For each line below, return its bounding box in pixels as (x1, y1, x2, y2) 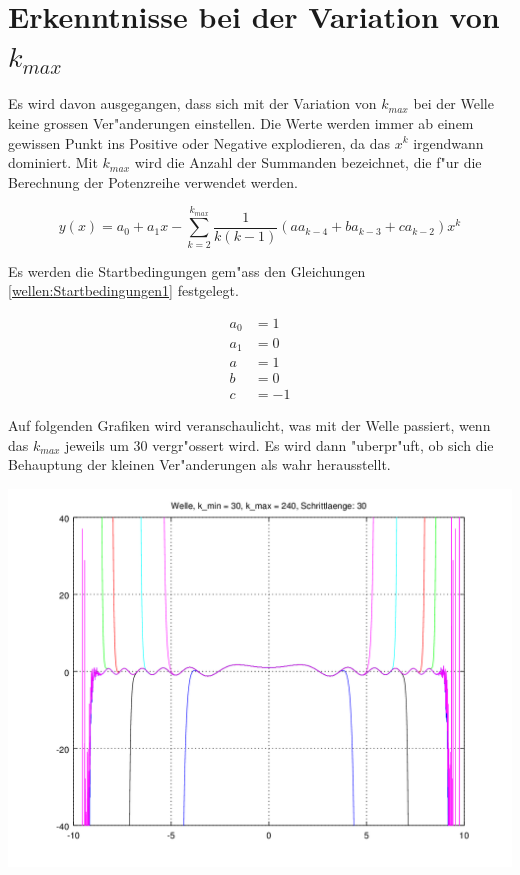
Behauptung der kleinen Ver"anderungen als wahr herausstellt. (8, 454, 391, 475)
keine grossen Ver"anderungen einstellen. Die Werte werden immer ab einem (8, 112, 474, 133)
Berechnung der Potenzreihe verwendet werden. (8, 171, 298, 192)
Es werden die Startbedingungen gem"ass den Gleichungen (8, 260, 366, 281)
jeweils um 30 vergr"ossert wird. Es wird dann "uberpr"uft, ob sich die (65, 434, 494, 455)
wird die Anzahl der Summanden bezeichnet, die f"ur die (134, 152, 482, 173)
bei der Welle (413, 93, 494, 114)
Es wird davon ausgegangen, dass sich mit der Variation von (8, 93, 377, 114)
